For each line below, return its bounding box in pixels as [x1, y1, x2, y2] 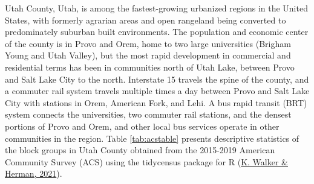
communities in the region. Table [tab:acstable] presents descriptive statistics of [5, 132, 299, 144]
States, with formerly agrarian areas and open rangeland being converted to [5, 13, 286, 26]
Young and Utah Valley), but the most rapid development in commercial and [5, 49, 291, 62]
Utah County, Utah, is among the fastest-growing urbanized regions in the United [5, 2, 308, 14]
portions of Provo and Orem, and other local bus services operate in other [5, 119, 280, 132]
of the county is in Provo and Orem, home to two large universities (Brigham [5, 37, 291, 49]
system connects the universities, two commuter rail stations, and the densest [5, 108, 292, 121]
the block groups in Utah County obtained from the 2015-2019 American [5, 144, 275, 156]
